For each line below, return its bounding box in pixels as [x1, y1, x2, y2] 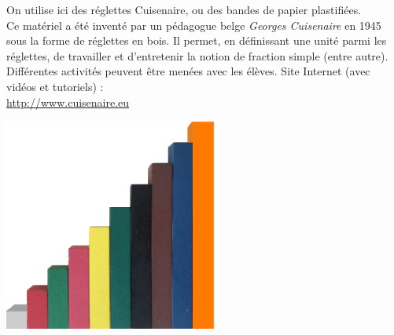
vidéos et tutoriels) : [6, 78, 104, 94]
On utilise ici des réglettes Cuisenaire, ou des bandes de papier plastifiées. [6, 2, 362, 17]
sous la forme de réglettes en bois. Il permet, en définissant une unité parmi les [6, 32, 387, 49]
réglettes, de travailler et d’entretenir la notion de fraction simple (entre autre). [6, 47, 388, 64]
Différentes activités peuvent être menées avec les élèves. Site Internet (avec [6, 63, 370, 79]
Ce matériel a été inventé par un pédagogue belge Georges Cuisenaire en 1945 [6, 16, 381, 33]
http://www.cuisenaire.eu [6, 93, 130, 110]
